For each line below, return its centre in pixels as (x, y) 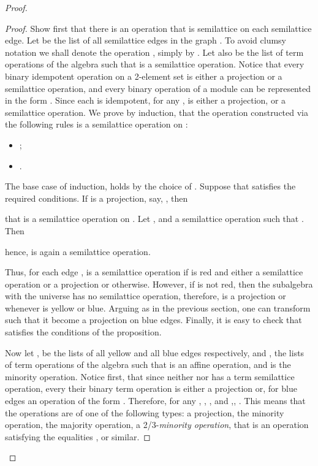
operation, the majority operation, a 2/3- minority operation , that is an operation (157, 425)
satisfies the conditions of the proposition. (83, 332)
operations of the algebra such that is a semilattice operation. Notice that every (155, 64)
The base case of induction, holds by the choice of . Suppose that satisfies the (150, 186)
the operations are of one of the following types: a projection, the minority (145, 412)
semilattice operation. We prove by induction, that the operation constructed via (157, 112)
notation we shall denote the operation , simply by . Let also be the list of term (154, 52)
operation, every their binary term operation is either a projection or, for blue (151, 388)
